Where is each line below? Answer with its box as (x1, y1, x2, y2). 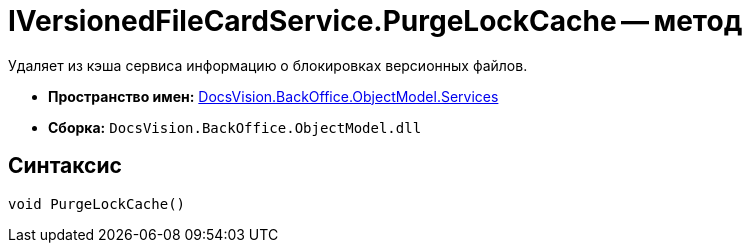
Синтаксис (8, 153, 122, 179)
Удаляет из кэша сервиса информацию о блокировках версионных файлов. (8, 56, 528, 74)
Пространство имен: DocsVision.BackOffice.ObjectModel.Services (48, 87, 499, 105)
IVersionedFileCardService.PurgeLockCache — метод (8, 4, 743, 38)
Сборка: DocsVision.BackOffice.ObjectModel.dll (48, 118, 422, 136)
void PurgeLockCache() (8, 195, 186, 212)
